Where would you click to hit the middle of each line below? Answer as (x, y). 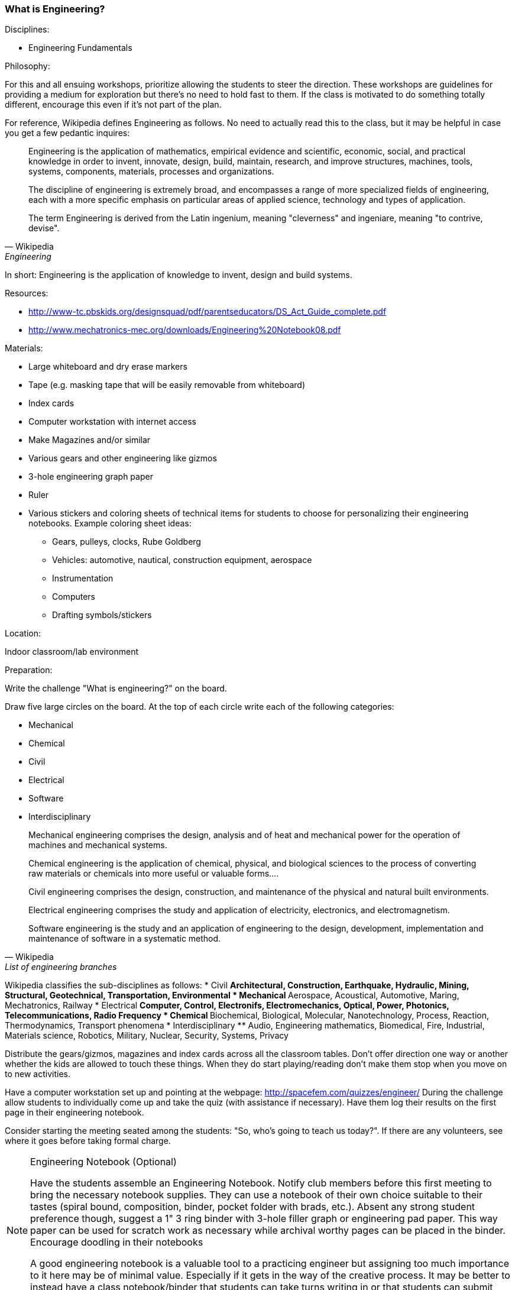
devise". (44, 228)
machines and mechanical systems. (98, 845)
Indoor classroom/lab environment (72, 652)
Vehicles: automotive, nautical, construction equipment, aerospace (182, 560)
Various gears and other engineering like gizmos (123, 458)
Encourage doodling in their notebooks (117, 1242)
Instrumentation (83, 578)
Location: (23, 633)
